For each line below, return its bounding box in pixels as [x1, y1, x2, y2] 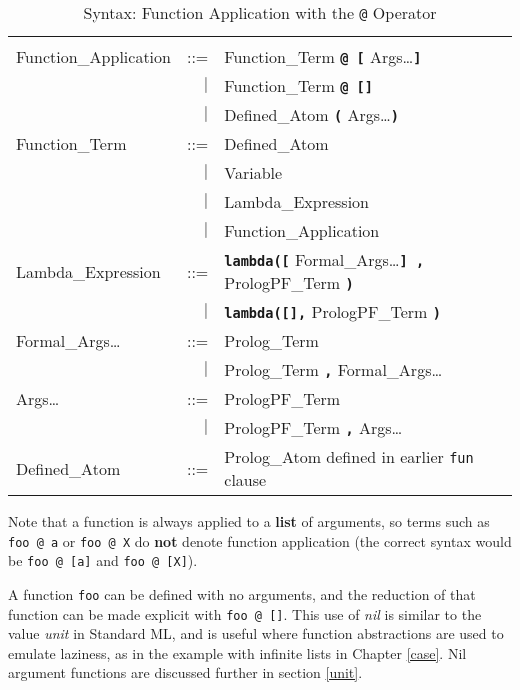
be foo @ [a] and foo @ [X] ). [8, 550, 198, 571]
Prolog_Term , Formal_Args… [224, 358, 443, 381]
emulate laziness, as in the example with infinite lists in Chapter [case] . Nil [8, 642, 467, 663]
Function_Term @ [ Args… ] [224, 45, 422, 68]
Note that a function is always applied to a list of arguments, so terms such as [8, 511, 490, 531]
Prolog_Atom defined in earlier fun [224, 445, 474, 468]
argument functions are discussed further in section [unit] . [8, 662, 363, 683]
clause [224, 468, 267, 491]
